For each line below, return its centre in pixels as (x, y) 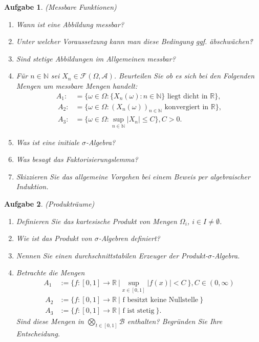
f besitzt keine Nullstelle (160, 300)
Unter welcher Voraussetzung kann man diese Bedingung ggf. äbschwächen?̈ (134, 41)
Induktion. (32, 186)
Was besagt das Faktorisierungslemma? (77, 159)
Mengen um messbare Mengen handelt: (77, 85)
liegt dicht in (188, 96)
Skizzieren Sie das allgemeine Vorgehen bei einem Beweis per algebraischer (133, 176)
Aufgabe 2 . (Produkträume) (49, 204)
